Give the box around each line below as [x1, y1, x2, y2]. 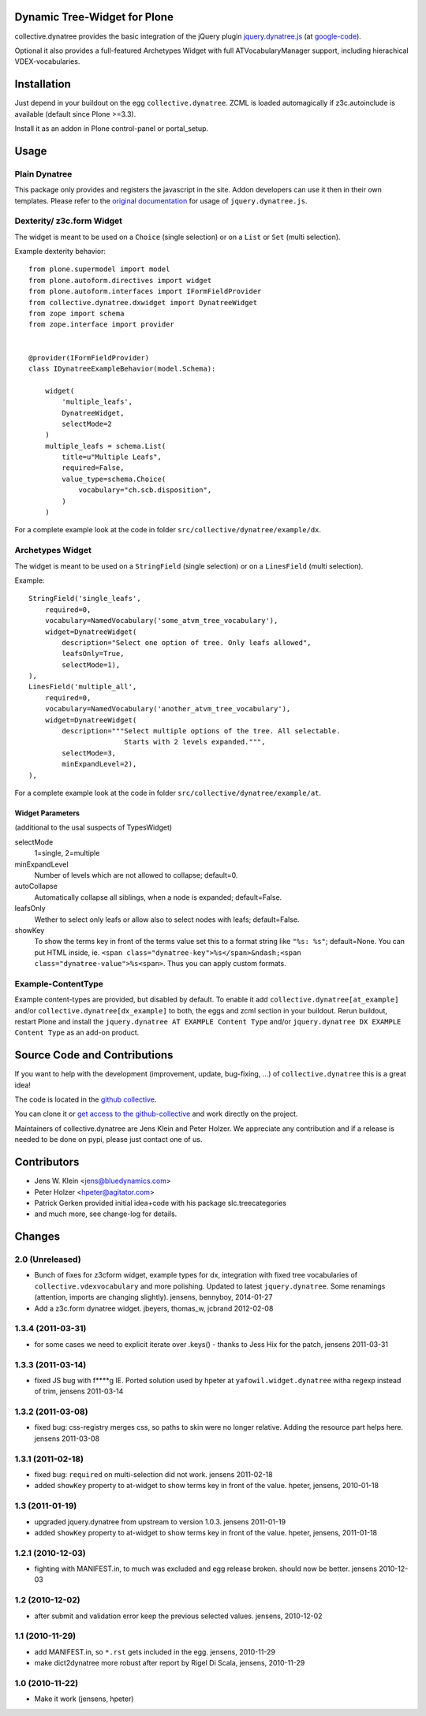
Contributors [14, 1155, 80, 1169]
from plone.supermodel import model [28, 265, 170, 274]
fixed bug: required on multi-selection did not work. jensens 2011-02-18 [34, 1470, 273, 1479]
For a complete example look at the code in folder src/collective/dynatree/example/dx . [14, 525, 322, 535]
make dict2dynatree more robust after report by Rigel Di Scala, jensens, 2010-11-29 [34, 1658, 305, 1668]
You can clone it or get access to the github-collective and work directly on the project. [14, 1109, 298, 1119]
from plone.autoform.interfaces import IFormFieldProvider [28, 287, 262, 296]
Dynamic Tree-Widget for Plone [14, 10, 174, 24]
